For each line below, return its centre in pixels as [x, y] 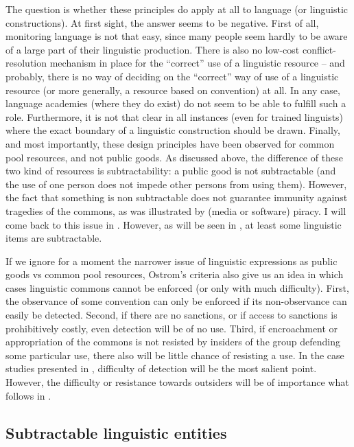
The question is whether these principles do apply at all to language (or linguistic [177, 9]
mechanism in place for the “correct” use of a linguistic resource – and [197, 63]
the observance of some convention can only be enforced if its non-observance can [176, 301]
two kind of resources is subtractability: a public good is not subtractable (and [171, 171]
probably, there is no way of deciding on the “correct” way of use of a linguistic [172, 76]
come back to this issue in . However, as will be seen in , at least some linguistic [174, 224]
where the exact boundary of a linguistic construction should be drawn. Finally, [173, 130]
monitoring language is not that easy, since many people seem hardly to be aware [177, 36]
